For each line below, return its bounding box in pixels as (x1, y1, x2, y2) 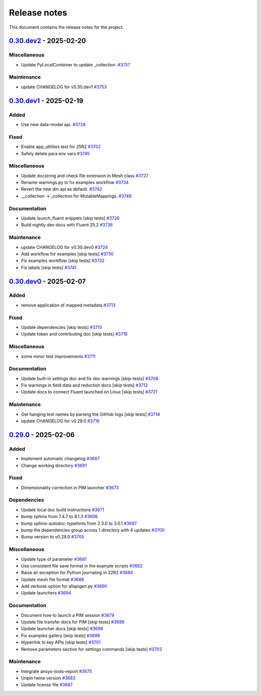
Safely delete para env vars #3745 (21, 150, 90, 156)
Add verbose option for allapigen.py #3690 (21, 583, 108, 589)
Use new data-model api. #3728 (21, 122, 86, 127)
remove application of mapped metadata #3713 (21, 302, 116, 308)
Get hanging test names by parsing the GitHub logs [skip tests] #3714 (21, 411, 160, 417)
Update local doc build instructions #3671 (21, 507, 104, 513)
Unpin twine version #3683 (21, 675, 76, 681)
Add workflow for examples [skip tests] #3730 (21, 251, 114, 257)
